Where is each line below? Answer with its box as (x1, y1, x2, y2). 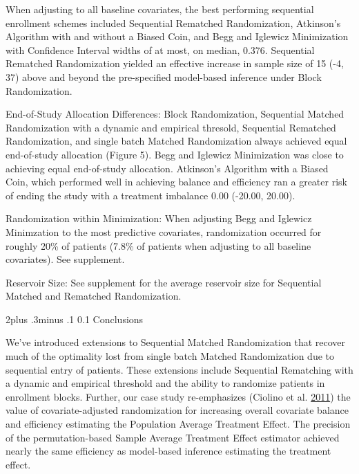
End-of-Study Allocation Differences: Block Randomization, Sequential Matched (6, 107, 345, 121)
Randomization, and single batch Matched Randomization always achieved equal (6, 134, 347, 148)
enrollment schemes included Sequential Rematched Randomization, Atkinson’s (6, 15, 341, 30)
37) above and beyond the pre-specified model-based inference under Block (6, 69, 322, 84)
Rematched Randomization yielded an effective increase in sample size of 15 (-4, (6, 56, 344, 71)
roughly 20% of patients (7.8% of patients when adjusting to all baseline (6, 238, 311, 253)
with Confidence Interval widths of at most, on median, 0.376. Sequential (6, 42, 315, 57)
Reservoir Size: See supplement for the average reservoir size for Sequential (6, 275, 322, 289)
